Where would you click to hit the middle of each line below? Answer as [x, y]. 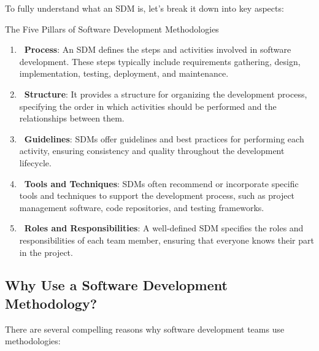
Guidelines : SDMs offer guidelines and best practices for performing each [164, 138]
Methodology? [51, 303]
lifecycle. [35, 162]
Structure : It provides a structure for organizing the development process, [166, 94]
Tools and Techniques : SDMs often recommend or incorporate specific [161, 183]
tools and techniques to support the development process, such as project [157, 195]
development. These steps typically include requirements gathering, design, [160, 61]
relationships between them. [72, 118]
